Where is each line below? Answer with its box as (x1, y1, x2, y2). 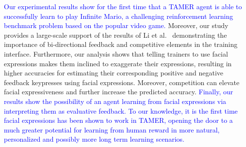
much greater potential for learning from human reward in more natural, (4, 124, 220, 134)
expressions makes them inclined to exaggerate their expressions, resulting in (4, 58, 232, 68)
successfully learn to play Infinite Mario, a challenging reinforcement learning (4, 11, 233, 21)
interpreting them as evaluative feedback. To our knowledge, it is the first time (4, 105, 238, 116)
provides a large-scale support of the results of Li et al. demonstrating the (4, 29, 227, 40)
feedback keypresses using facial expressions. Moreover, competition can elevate (4, 77, 240, 87)
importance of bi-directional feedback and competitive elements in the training (4, 39, 238, 49)
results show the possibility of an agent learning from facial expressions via (4, 96, 227, 106)
